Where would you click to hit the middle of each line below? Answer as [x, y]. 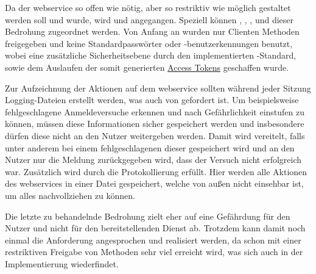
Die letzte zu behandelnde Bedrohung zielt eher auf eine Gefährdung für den [148, 216]
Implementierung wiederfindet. [62, 263]
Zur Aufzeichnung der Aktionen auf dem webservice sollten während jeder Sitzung [158, 88]
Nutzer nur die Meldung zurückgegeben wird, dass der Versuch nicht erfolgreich [153, 160]
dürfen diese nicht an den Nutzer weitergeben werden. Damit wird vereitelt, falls [155, 135]
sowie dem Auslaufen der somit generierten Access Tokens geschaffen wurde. [147, 67]
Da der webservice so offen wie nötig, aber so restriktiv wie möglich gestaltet [148, 7]
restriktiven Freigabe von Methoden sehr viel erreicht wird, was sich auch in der [154, 252]
